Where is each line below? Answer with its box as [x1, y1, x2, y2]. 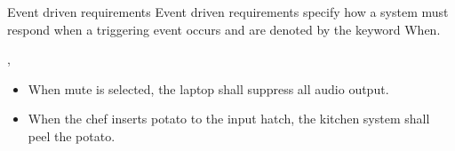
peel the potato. [28, 126, 116, 145]
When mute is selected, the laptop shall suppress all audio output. [28, 79, 389, 98]
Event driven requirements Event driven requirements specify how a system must [7, 3, 449, 20]
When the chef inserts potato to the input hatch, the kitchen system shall [28, 109, 430, 128]
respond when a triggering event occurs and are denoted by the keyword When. [7, 20, 441, 38]
